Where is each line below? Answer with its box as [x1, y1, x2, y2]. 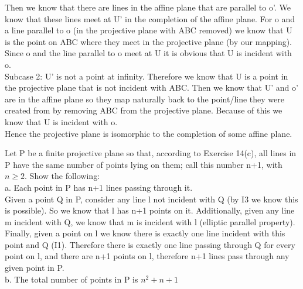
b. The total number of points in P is [5, 273, 138, 285]
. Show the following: [25, 170, 100, 182]
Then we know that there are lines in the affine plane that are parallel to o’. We [5, 1, 291, 13]
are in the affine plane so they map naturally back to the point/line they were [5, 92, 284, 105]
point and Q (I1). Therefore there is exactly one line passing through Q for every [5, 238, 295, 250]
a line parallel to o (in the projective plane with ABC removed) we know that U [5, 24, 292, 36]
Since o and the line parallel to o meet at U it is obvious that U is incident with [5, 47, 292, 59]
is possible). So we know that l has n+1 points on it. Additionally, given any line [5, 204, 295, 216]
